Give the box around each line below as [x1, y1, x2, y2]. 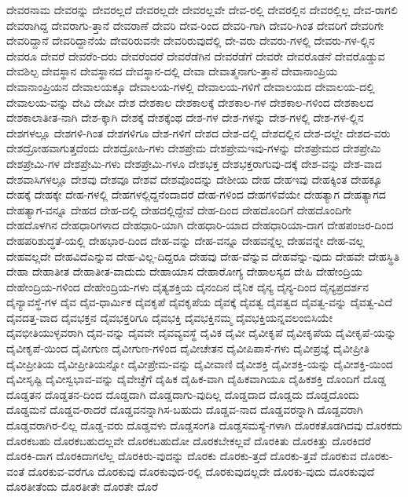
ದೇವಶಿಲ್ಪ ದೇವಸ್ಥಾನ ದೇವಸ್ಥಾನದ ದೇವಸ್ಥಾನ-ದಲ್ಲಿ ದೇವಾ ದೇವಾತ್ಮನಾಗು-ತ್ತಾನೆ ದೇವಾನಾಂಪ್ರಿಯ [6, 63, 338, 79]
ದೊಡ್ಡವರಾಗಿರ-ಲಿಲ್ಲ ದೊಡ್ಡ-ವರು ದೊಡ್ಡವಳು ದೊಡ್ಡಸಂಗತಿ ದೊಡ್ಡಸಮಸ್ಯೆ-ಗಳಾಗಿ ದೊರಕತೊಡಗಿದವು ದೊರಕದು [6, 417, 402, 433]
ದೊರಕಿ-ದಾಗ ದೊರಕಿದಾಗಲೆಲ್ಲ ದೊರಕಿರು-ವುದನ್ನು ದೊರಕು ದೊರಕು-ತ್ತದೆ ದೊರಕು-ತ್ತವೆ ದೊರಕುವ [6, 448, 357, 464]
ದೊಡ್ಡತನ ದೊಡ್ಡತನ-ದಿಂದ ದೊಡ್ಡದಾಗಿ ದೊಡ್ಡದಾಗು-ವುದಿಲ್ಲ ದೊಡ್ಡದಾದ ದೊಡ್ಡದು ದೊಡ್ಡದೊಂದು [6, 386, 359, 402]
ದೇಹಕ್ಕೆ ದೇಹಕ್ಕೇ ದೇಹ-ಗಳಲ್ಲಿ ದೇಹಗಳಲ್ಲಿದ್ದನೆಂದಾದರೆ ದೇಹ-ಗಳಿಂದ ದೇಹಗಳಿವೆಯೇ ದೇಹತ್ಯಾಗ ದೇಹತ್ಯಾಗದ [6, 186, 386, 203]
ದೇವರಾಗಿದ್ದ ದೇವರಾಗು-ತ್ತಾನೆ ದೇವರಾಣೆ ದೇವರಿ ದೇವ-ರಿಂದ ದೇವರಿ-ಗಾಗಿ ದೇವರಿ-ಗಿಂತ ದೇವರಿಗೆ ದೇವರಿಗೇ [6, 16, 384, 33]
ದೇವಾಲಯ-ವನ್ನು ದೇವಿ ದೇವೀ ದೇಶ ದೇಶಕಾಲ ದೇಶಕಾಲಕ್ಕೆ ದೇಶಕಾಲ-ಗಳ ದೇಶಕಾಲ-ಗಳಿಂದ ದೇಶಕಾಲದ [6, 93, 374, 110]
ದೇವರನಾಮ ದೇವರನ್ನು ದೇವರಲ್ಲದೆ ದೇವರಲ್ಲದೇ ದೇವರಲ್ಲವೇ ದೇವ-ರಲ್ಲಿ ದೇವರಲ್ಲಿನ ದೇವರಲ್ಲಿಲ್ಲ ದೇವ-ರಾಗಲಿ [6, 2, 398, 17]
